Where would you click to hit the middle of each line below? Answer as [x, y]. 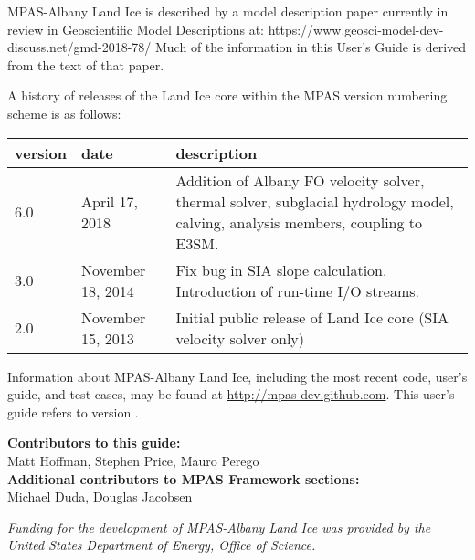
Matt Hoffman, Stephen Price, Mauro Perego [133, 460]
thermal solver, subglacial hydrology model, [315, 201]
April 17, [110, 201]
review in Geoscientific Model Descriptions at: [136, 29]
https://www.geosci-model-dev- [356, 29]
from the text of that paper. [86, 64]
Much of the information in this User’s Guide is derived [311, 47]
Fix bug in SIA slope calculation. [281, 269]
